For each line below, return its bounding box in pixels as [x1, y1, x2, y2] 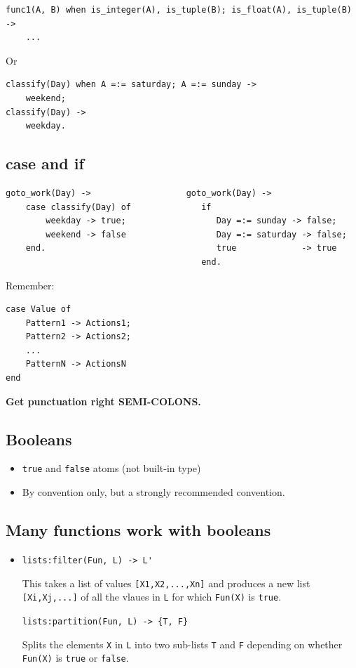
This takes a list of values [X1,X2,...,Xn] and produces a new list [22, 575, 310, 590]
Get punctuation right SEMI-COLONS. [6, 393, 201, 408]
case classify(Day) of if [25, 202, 212, 212]
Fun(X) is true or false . [22, 650, 129, 665]
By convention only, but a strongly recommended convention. [22, 485, 285, 499]
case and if [6, 152, 84, 174]
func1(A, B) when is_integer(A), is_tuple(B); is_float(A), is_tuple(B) [6, 5, 352, 15]
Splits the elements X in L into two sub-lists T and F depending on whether [22, 636, 343, 651]
